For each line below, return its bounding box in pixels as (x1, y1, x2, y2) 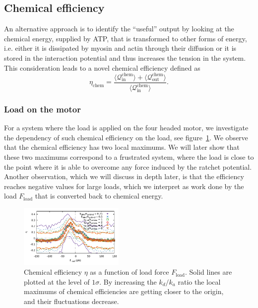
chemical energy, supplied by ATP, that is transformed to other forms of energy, (4, 33, 247, 43)
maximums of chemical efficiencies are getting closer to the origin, (24, 286, 224, 297)
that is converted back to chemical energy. (35, 191, 163, 201)
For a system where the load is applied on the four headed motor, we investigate (4, 122, 249, 133)
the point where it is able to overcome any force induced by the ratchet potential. (4, 161, 252, 172)
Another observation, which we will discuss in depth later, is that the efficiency (4, 171, 244, 182)
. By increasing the (99, 276, 157, 287)
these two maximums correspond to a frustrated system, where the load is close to (4, 152, 254, 162)
